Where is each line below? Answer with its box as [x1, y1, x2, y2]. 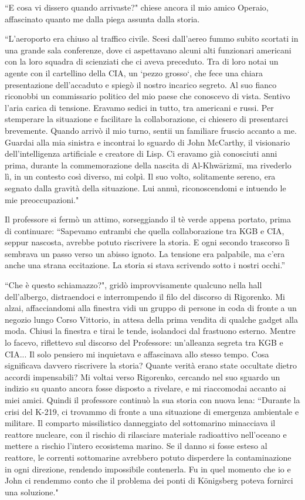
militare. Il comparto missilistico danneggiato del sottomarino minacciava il [5, 417, 276, 429]
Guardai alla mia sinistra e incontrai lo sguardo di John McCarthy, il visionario [5, 136, 290, 148]
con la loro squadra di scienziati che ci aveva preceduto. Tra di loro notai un [5, 55, 279, 67]
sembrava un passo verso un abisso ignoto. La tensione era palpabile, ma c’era [5, 247, 285, 259]
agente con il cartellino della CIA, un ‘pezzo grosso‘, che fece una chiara [5, 66, 263, 79]
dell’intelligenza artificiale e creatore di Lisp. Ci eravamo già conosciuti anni [5, 147, 277, 160]
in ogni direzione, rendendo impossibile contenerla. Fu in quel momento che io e [5, 462, 291, 475]
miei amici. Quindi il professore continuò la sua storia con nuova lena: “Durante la [5, 394, 300, 406]
